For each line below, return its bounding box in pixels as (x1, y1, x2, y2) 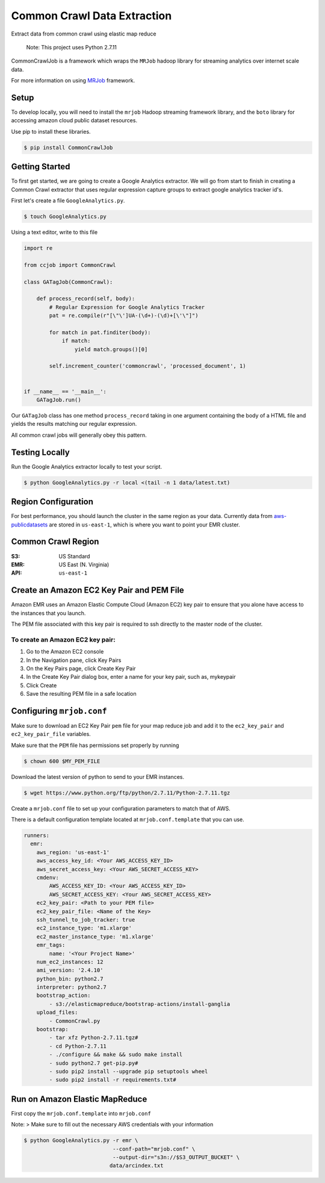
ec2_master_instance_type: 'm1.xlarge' (36, 933, 155, 940)
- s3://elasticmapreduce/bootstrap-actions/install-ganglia (49, 1000, 231, 1007)
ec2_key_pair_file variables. (11, 731, 91, 738)
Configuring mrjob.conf (11, 705, 108, 716)
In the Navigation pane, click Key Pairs (26, 657, 122, 664)
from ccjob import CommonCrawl (23, 261, 117, 268)
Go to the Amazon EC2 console (26, 648, 104, 655)
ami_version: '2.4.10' (36, 967, 104, 974)
